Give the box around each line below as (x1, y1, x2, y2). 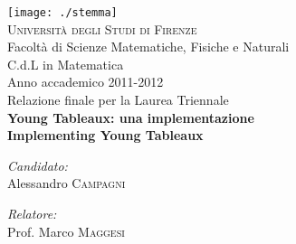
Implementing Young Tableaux (7, 126, 204, 145)
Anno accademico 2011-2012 (7, 72, 164, 91)
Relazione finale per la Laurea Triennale (7, 90, 229, 109)
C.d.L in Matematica (7, 54, 124, 73)
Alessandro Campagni (7, 174, 126, 192)
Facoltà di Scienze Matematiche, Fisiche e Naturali (7, 37, 290, 56)
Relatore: (7, 204, 57, 222)
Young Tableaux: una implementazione (7, 108, 254, 127)
